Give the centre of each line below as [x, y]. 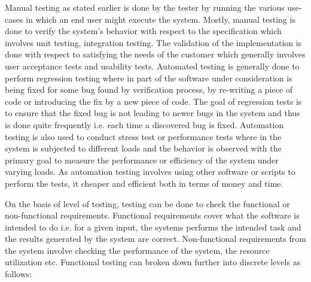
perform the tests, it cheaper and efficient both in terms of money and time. [144, 183]
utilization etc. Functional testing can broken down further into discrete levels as [153, 262]
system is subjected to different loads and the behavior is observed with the [143, 148]
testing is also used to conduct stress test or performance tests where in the [143, 136]
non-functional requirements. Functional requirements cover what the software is [152, 215]
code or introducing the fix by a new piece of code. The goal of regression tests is [153, 101]
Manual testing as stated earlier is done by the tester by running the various [145, 7]
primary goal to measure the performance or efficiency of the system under [142, 160]
